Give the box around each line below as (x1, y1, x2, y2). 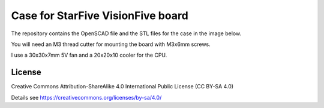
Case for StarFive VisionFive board (11, 9, 188, 22)
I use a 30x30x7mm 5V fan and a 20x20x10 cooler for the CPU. (11, 51, 167, 59)
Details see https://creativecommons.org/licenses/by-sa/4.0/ (11, 94, 162, 101)
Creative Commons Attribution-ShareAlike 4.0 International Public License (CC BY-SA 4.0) (11, 83, 234, 90)
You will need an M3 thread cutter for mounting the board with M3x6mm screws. (11, 41, 211, 48)
